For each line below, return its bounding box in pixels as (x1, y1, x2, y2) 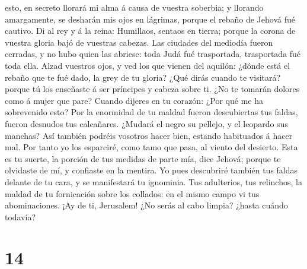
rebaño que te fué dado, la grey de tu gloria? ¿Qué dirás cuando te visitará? (5, 71, 281, 83)
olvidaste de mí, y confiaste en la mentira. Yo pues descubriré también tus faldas (5, 164, 298, 176)
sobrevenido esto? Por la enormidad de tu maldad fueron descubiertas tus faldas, (5, 106, 298, 118)
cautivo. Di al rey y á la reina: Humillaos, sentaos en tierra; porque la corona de (5, 24, 296, 37)
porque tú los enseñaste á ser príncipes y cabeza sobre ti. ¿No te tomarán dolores (5, 83, 300, 95)
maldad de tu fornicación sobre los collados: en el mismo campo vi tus (5, 187, 260, 200)
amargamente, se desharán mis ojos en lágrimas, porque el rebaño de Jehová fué (5, 12, 295, 25)
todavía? (5, 210, 36, 223)
